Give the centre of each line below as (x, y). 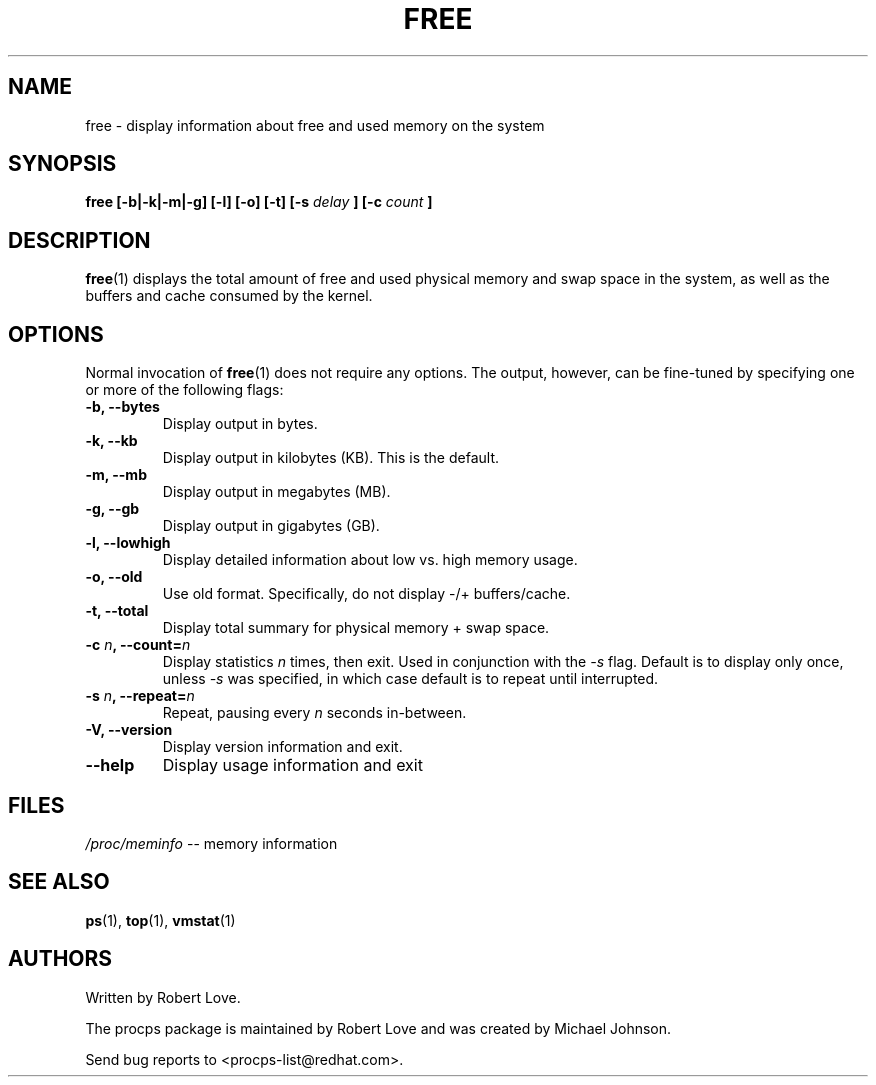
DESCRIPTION (79, 240)
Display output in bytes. (240, 424)
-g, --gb (112, 509)
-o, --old (114, 577)
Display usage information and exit (292, 765)
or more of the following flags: (184, 390)
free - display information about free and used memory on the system (315, 125)
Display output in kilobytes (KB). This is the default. (330, 458)
